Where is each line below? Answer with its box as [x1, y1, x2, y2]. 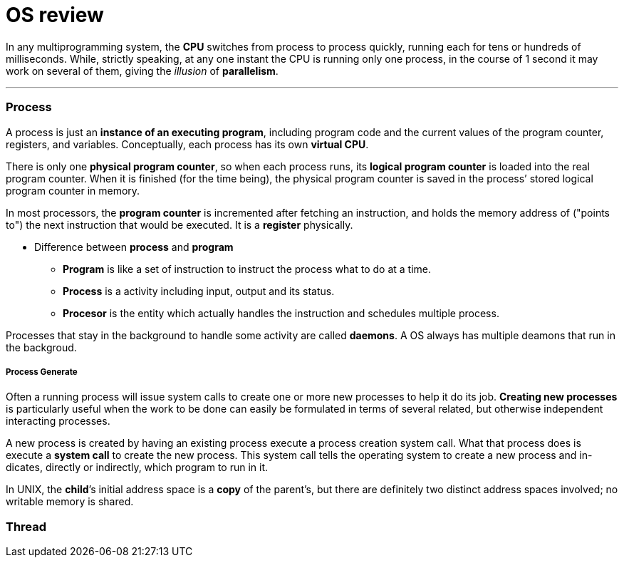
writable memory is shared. [6, 495, 134, 508]
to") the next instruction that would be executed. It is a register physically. [6, 218, 353, 231]
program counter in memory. [6, 184, 140, 197]
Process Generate [6, 366, 78, 377]
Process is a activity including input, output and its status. [63, 284, 335, 297]
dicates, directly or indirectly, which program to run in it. [6, 461, 269, 474]
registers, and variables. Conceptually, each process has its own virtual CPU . [6, 138, 369, 150]
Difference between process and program [34, 240, 234, 253]
